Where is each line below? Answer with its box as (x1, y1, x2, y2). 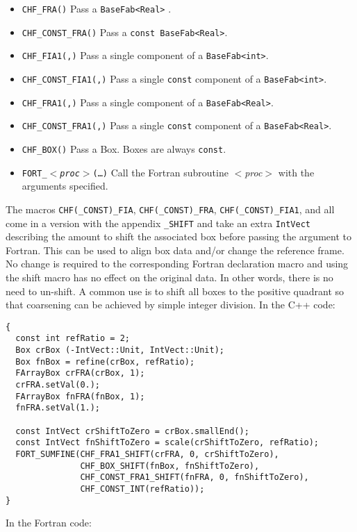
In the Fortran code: (6, 515, 92, 530)
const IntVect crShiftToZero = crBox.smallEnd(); (15, 426, 249, 436)
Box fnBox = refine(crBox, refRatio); (15, 356, 195, 367)
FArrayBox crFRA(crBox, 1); (15, 368, 145, 379)
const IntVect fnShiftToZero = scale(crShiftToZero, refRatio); (15, 438, 319, 448)
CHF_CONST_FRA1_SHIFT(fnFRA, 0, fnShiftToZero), (80, 472, 309, 483)
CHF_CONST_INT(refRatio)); (80, 483, 205, 494)
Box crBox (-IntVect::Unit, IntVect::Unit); (15, 345, 224, 356)
